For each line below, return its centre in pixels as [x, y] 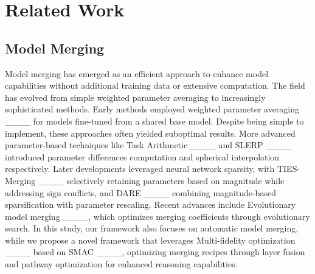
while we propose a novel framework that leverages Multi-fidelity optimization [150, 240]
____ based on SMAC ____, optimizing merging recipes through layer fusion [155, 252]
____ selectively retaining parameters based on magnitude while [161, 180]
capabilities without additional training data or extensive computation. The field [155, 85]
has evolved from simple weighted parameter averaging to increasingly [135, 97]
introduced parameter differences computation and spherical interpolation [142, 156]
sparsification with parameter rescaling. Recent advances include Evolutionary [151, 204]
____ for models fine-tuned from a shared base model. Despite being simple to [154, 121]
